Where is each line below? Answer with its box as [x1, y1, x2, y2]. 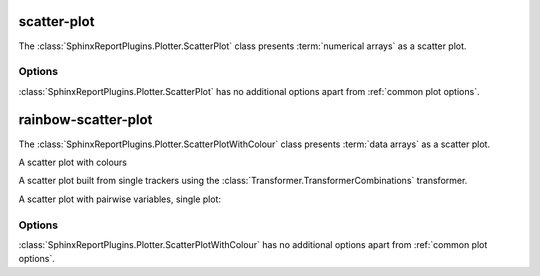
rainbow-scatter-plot [18, 111, 153, 129]
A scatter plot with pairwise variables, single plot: [18, 193, 222, 205]
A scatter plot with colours [18, 156, 128, 168]
